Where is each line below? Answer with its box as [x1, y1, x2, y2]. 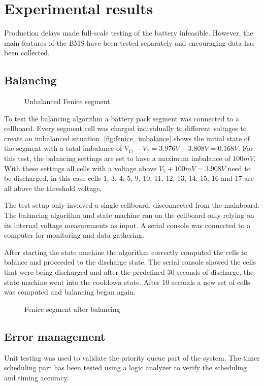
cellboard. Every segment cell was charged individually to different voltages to [4, 123, 247, 134]
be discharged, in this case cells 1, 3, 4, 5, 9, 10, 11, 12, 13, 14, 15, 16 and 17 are [4, 173, 254, 183]
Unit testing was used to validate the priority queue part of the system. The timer [4, 352, 260, 363]
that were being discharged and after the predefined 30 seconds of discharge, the [4, 267, 254, 277]
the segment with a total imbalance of [4, 143, 122, 153]
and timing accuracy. [4, 372, 69, 382]
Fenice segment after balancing [24, 303, 120, 314]
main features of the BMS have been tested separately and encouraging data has [4, 37, 255, 48]
